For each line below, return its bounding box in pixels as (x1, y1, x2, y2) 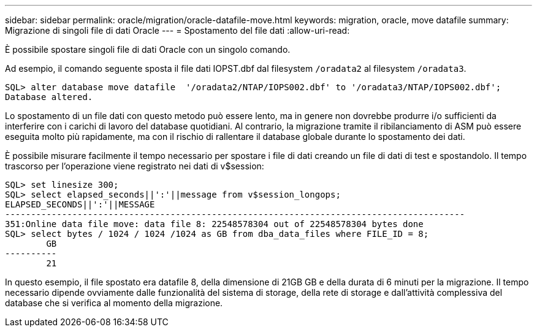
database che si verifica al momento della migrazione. (5, 298, 223, 308)
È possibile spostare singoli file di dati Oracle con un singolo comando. (5, 44, 291, 55)
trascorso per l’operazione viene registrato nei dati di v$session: (5, 161, 264, 171)
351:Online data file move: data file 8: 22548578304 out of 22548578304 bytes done (5, 219, 424, 229)
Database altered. (5, 92, 93, 102)
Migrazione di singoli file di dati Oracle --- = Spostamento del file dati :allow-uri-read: (5, 25, 350, 36)
